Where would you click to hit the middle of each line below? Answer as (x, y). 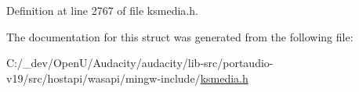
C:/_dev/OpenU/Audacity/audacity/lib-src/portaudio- (140, 63)
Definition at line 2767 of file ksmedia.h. (102, 10)
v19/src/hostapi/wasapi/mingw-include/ (103, 78)
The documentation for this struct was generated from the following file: (180, 36)
